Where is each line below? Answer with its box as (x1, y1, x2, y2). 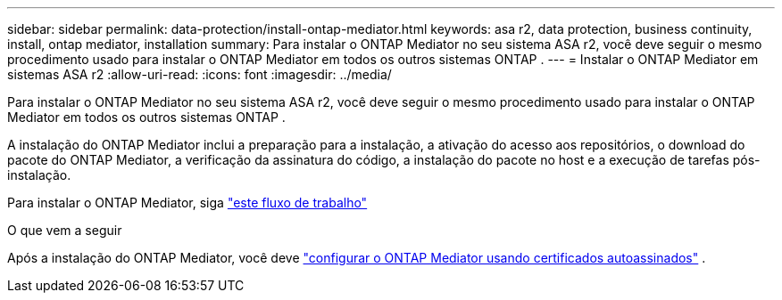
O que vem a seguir (7, 223, 122, 238)
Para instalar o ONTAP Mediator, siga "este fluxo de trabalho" (7, 195, 368, 210)
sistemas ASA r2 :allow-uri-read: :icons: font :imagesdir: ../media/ (7, 67, 392, 82)
